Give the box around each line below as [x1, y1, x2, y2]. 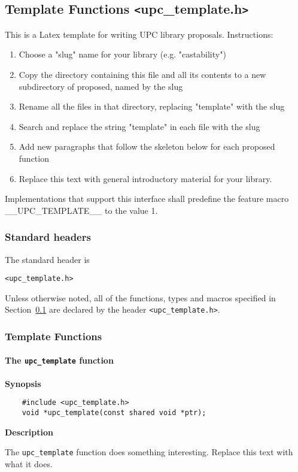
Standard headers [5, 229, 91, 244]
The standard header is [5, 253, 90, 265]
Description [5, 425, 54, 438]
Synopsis [5, 377, 41, 389]
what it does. [5, 457, 53, 470]
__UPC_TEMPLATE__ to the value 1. [5, 204, 158, 216]
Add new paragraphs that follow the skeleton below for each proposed [19, 140, 275, 153]
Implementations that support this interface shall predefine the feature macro [5, 192, 289, 205]
